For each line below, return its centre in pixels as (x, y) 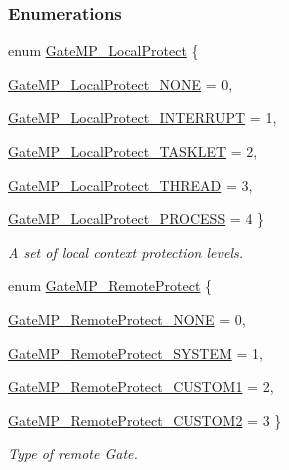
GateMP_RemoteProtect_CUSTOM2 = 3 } (145, 419)
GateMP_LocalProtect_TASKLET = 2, (133, 151)
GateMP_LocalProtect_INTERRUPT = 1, (142, 117)
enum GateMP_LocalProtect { (103, 50)
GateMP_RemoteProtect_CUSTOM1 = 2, (141, 386)
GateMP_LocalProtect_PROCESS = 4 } (136, 218)
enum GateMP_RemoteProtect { (110, 285)
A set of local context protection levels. (126, 251)
